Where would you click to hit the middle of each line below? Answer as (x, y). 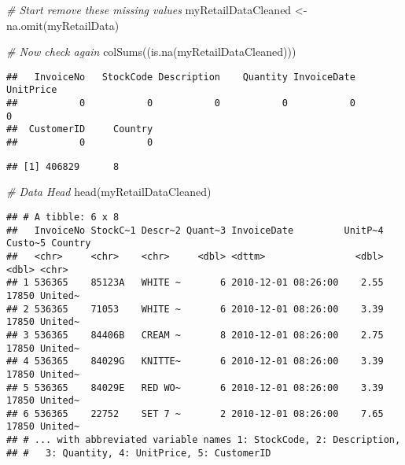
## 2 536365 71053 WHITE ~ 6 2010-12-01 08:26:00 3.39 (195, 309)
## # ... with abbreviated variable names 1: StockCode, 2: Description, (204, 440)
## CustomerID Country (80, 129)
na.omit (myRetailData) (63, 25)
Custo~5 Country (49, 244)
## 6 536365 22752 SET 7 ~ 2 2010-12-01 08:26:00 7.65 (195, 413)
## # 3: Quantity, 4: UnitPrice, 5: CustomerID (139, 453)
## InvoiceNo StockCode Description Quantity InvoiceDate (181, 77)
